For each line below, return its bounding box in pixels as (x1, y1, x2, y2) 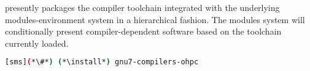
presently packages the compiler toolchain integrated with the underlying (5, 1, 280, 13)
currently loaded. (5, 36, 69, 49)
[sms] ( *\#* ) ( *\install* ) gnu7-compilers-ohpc (5, 58, 199, 67)
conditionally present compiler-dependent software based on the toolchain (5, 25, 282, 38)
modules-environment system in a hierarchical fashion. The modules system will (5, 13, 305, 25)
